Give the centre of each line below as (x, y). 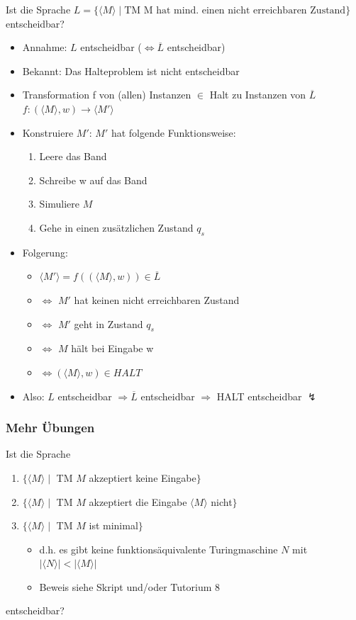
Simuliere (60, 204)
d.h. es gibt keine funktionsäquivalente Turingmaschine (158, 549)
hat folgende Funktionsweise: (173, 132)
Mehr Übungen (50, 428)
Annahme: (45, 47)
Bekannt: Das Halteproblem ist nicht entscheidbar (131, 71)
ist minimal (113, 525)
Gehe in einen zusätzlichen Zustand (116, 227)
